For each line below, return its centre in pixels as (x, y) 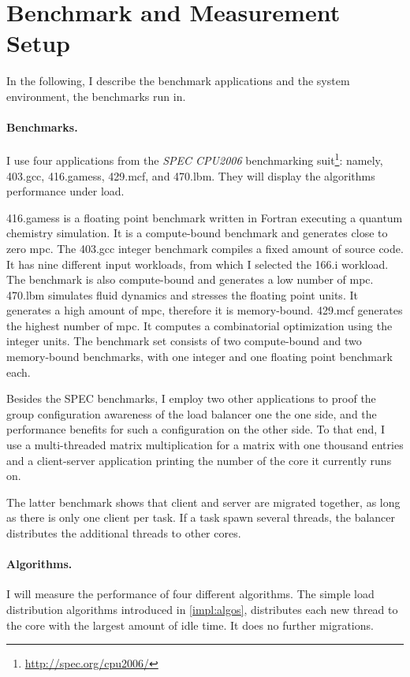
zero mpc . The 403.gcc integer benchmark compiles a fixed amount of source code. (205, 248)
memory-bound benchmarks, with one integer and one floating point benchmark (199, 357)
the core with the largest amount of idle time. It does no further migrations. (190, 625)
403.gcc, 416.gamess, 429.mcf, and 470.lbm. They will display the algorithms (191, 175)
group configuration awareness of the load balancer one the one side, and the (192, 413)
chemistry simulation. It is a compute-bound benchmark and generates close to (197, 233)
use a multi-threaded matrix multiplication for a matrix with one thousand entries (205, 445)
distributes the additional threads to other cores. (124, 533)
